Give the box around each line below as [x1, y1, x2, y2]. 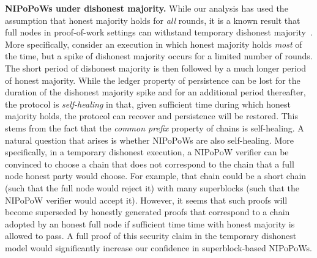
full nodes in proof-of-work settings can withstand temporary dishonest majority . [5, 26, 313, 39]
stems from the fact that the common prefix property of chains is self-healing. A [5, 121, 304, 134]
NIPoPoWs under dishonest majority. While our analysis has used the [5, 2, 288, 14]
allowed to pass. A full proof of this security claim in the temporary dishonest [5, 229, 297, 242]
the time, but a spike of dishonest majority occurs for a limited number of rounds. [5, 50, 313, 62]
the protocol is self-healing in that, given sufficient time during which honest [5, 97, 291, 110]
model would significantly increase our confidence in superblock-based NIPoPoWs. [5, 241, 312, 254]
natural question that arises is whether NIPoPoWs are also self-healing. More [5, 133, 294, 146]
